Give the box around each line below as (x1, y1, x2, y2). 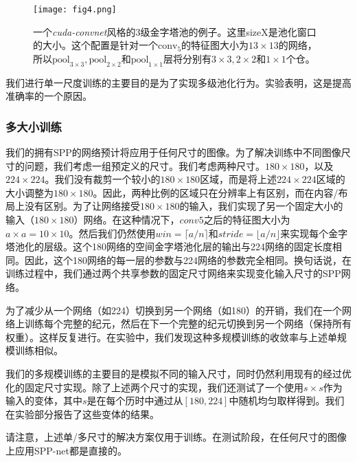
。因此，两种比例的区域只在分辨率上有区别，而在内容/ (93, 185, 338, 199)
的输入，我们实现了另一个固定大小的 (179, 199, 343, 213)
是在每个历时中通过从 (87, 393, 183, 408)
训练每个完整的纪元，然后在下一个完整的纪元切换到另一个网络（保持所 (24, 316, 342, 331)
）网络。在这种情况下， (73, 212, 180, 227)
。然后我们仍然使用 (69, 225, 156, 240)
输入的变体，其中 (5, 393, 82, 408)
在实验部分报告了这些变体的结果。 (5, 406, 159, 421)
